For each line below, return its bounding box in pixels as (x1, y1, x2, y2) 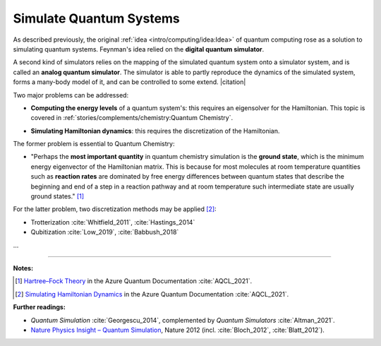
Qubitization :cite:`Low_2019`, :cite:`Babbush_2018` (30, 228, 179, 237)
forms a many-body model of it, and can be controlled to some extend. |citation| (13, 78, 246, 86)
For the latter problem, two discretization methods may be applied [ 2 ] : (13, 205, 217, 213)
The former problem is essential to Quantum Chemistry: (13, 140, 175, 148)
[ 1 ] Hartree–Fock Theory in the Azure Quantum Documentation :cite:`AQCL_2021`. (15, 277, 253, 285)
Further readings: (13, 303, 66, 311)
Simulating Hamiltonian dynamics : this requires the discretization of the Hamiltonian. (30, 126, 280, 135)
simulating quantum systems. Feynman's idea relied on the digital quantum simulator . (13, 44, 265, 53)
